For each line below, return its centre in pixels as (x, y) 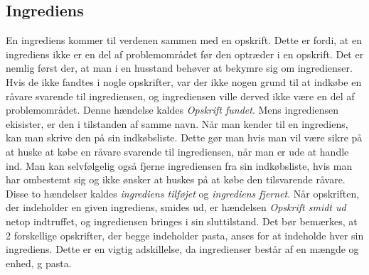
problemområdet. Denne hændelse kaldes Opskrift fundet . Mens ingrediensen (172, 110)
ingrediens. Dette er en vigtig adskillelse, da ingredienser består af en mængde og (182, 249)
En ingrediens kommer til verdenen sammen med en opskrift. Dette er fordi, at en (184, 40)
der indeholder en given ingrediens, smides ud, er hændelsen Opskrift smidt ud (176, 207)
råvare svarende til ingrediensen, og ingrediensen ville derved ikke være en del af (180, 96)
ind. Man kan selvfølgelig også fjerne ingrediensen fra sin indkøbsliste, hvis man (179, 165)
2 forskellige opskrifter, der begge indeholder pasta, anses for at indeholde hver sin (185, 235)
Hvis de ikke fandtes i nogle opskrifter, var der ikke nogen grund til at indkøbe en (184, 81)
